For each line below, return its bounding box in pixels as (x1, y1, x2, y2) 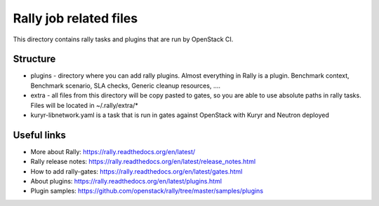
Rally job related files (13, 11, 138, 26)
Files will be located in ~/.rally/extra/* (30, 101, 138, 109)
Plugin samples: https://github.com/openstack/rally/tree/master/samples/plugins (30, 186, 263, 195)
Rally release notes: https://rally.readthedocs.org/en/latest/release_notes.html (30, 158, 256, 166)
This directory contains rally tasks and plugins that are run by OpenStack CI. (13, 35, 234, 43)
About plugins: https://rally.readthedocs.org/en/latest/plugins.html (30, 177, 222, 186)
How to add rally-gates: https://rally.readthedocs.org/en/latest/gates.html (30, 167, 243, 175)
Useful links (13, 129, 67, 141)
